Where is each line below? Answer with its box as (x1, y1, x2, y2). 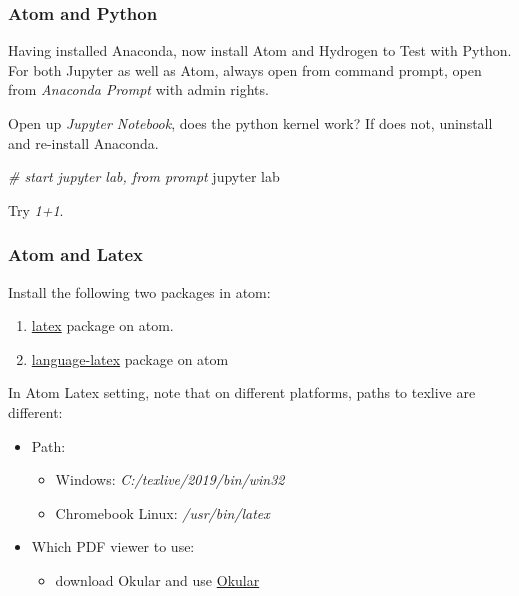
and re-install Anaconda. (8, 132, 159, 153)
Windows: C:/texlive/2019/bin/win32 (55, 469, 285, 490)
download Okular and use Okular (55, 569, 260, 590)
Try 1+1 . (8, 199, 64, 220)
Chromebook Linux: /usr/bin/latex (55, 502, 270, 523)
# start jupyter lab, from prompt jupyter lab (8, 166, 280, 187)
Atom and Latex (8, 242, 143, 267)
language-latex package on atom (31, 348, 229, 369)
